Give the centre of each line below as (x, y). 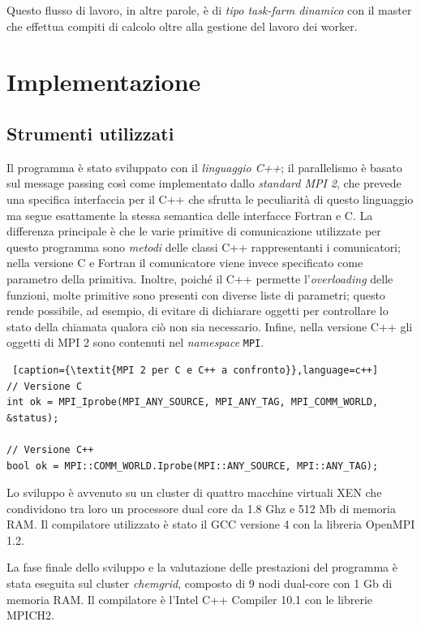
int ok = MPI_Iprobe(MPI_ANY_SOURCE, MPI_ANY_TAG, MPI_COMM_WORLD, (193, 402)
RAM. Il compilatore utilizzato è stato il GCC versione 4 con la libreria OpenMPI (211, 524)
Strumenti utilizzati (90, 133)
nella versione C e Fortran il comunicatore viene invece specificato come (185, 263)
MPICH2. (30, 615)
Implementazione (104, 82)
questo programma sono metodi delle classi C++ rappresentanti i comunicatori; (204, 246)
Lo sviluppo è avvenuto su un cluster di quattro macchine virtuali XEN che (194, 492)
